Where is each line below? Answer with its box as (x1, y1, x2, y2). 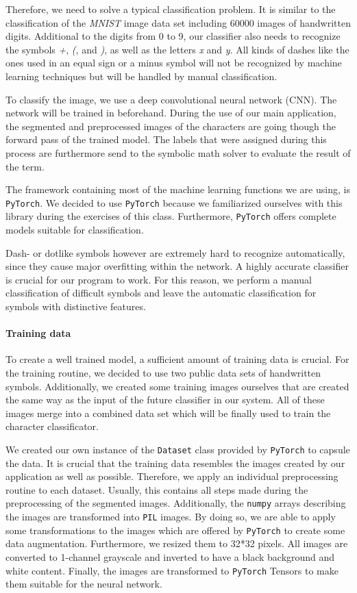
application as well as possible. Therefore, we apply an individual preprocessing (5, 469, 338, 483)
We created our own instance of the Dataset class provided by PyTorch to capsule (5, 442, 350, 456)
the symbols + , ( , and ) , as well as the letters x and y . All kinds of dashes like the (5, 42, 349, 56)
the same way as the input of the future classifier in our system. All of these (5, 392, 325, 407)
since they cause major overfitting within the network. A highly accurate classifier (5, 259, 349, 273)
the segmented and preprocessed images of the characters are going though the (5, 118, 336, 133)
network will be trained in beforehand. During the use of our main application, (5, 105, 336, 120)
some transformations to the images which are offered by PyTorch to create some (5, 522, 345, 537)
